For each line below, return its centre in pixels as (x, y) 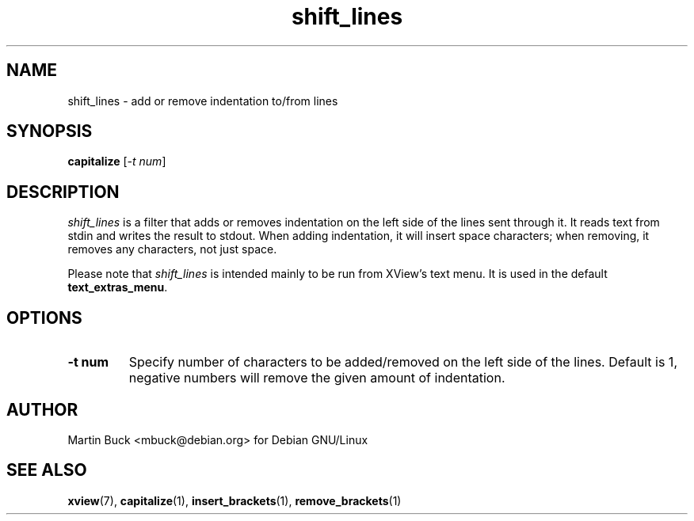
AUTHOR (42, 409)
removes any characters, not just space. (172, 249)
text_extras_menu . (118, 287)
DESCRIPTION (63, 192)
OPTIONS (44, 318)
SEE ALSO (47, 470)
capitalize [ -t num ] (117, 162)
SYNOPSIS (50, 131)
